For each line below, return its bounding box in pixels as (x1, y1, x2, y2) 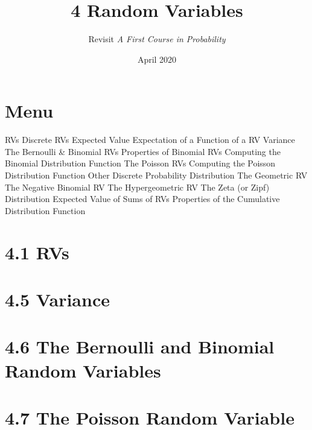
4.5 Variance (5, 286, 110, 311)
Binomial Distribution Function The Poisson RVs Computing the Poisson (5, 157, 276, 169)
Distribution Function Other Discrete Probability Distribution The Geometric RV (5, 169, 308, 182)
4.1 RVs (5, 239, 69, 264)
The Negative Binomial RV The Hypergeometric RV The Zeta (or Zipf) (5, 180, 270, 193)
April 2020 (137, 52, 177, 65)
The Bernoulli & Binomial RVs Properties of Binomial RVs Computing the (5, 145, 281, 157)
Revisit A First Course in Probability (88, 33, 226, 45)
